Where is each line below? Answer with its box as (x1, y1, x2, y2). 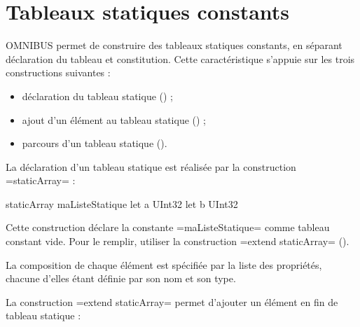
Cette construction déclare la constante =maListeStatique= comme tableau (6, 220, 330, 235)
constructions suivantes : (6, 65, 111, 80)
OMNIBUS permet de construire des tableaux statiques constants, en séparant (6, 38, 342, 53)
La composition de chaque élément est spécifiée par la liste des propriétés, (6, 257, 322, 272)
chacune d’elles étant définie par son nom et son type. (6, 271, 236, 286)
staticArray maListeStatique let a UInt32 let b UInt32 (6, 196, 238, 211)
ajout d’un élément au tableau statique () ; (22, 112, 207, 127)
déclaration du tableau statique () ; (22, 88, 173, 103)
